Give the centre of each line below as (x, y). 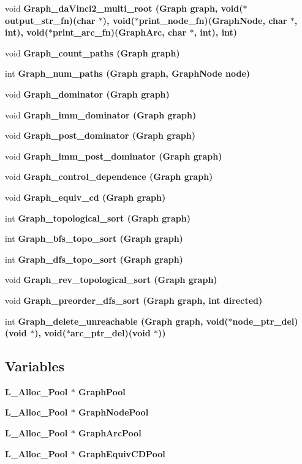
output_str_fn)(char (50, 20)
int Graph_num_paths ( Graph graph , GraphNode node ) (128, 73)
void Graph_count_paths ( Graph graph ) (92, 52)
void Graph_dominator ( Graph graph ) (87, 94)
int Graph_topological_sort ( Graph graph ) (98, 218)
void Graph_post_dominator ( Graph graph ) (100, 135)
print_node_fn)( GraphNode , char (213, 20)
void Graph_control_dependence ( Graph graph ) (109, 176)
